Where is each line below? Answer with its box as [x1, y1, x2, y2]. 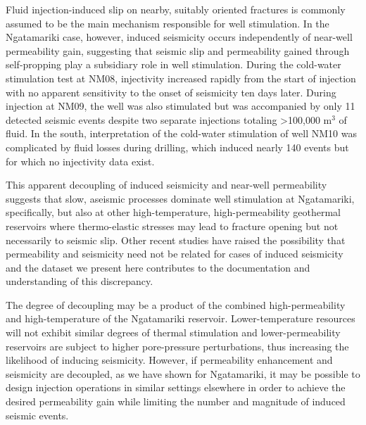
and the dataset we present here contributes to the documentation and [6, 260, 310, 274]
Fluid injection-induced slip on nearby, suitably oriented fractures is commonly [6, 2, 346, 16]
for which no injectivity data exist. [6, 153, 155, 168]
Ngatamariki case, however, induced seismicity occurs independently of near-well [6, 30, 353, 44]
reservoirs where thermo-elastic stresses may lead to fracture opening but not [6, 218, 339, 233]
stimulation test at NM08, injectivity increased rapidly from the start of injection [6, 70, 356, 85]
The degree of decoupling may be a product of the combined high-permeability [6, 297, 346, 312]
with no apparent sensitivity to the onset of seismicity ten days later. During [6, 84, 336, 99]
